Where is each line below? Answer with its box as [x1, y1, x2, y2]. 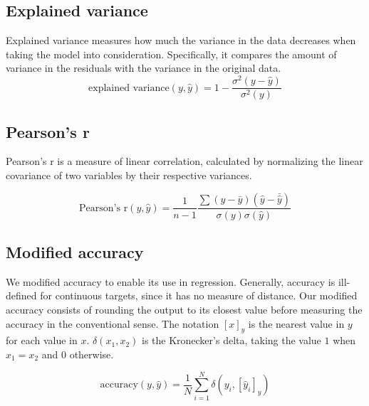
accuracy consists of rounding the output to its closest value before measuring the [6, 301, 363, 316]
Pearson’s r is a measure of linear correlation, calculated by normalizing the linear [6, 154, 363, 169]
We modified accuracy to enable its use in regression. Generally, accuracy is [6, 274, 336, 289]
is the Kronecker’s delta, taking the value [141, 333, 321, 348]
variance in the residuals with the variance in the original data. [6, 60, 281, 75]
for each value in [6, 333, 78, 348]
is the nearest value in [248, 316, 345, 331]
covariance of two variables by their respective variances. [6, 167, 252, 182]
